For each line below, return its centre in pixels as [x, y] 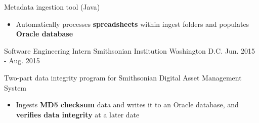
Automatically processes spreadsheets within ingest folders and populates [133, 24]
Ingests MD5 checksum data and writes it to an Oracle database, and [127, 105]
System [15, 87]
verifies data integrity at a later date [78, 114]
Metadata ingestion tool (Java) [52, 7]
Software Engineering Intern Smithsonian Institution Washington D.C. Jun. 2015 [130, 50]
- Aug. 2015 [22, 60]
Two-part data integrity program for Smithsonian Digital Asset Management [123, 77]
